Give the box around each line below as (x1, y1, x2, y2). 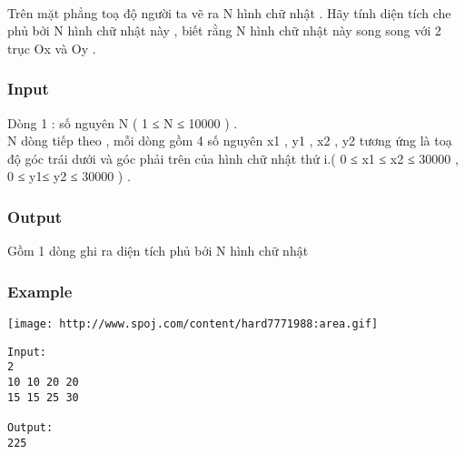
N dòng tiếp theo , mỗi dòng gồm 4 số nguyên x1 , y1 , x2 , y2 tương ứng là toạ (7, 131, 452, 150)
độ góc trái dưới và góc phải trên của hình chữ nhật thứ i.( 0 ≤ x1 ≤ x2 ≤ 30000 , (7, 148, 459, 167)
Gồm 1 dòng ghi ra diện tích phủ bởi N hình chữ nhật (7, 241, 309, 260)
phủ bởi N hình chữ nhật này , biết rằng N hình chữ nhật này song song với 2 (7, 21, 441, 40)
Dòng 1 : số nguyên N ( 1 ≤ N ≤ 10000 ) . (7, 113, 238, 132)
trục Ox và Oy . (7, 38, 96, 57)
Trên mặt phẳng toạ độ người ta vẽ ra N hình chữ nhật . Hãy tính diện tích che (7, 3, 451, 22)
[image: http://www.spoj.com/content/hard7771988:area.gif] (7, 318, 379, 330)
